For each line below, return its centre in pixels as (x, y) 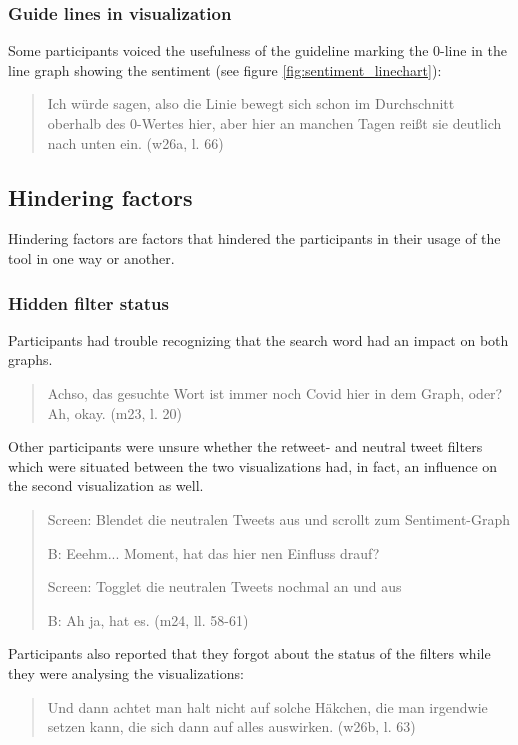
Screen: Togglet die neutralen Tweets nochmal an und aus (224, 586)
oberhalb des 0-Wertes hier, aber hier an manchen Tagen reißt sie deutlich (274, 123)
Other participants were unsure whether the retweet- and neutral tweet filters (245, 446)
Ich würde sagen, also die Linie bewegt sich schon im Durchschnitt (251, 103)
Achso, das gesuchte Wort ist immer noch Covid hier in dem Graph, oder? (275, 392)
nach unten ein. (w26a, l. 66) (135, 142)
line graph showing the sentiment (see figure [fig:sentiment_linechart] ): (225, 69)
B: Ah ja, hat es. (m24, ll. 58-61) (148, 619)
